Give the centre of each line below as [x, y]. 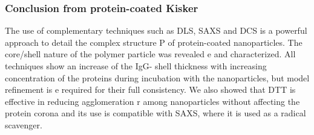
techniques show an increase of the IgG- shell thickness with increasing [136, 66]
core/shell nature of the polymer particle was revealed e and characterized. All [150, 54]
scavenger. [24, 124]
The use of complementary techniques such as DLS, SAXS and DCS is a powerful [156, 30]
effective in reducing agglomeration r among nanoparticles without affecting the [152, 101]
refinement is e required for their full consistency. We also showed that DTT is [150, 89]
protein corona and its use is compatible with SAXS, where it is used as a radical [155, 113]
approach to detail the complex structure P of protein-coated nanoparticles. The [154, 42]
